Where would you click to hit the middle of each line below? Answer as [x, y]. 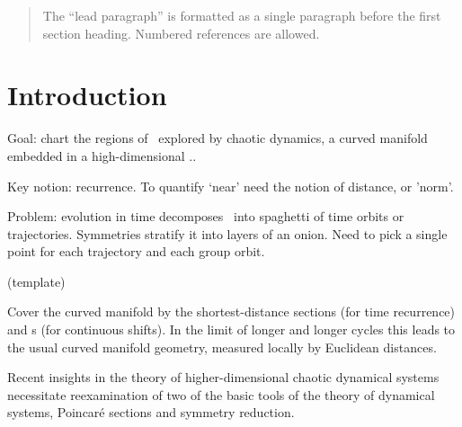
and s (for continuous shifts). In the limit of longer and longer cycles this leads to [231, 329]
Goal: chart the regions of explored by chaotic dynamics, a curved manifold [218, 138]
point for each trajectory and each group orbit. [136, 251]
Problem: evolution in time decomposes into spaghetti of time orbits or [206, 216]
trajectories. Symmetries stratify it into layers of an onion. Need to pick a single [227, 233]
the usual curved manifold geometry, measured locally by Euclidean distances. [222, 347]
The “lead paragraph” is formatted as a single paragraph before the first [242, 15]
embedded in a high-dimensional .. [102, 155]
